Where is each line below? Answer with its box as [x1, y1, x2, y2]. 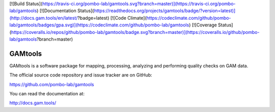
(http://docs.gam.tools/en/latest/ [9, 15, 78, 21]
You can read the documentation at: [9, 91, 85, 97]
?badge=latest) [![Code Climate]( [77, 15, 147, 21]
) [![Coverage [188, 22, 217, 28]
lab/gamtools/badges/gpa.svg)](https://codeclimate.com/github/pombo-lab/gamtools [9, 22, 189, 28]
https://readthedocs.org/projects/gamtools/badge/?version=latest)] [94, 8, 236, 14]
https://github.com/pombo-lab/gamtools [9, 81, 94, 87]
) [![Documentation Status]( [36, 8, 94, 14]
